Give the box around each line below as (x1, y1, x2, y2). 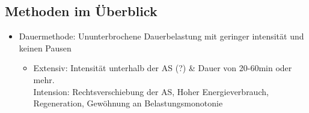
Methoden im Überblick (5, 2, 158, 20)
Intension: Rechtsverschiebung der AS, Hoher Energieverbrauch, (33, 85, 269, 97)
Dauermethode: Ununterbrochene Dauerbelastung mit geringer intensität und (19, 30, 304, 42)
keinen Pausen (19, 41, 72, 54)
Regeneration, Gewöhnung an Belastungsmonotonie (33, 97, 223, 109)
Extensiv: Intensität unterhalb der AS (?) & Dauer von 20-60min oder (33, 62, 292, 74)
